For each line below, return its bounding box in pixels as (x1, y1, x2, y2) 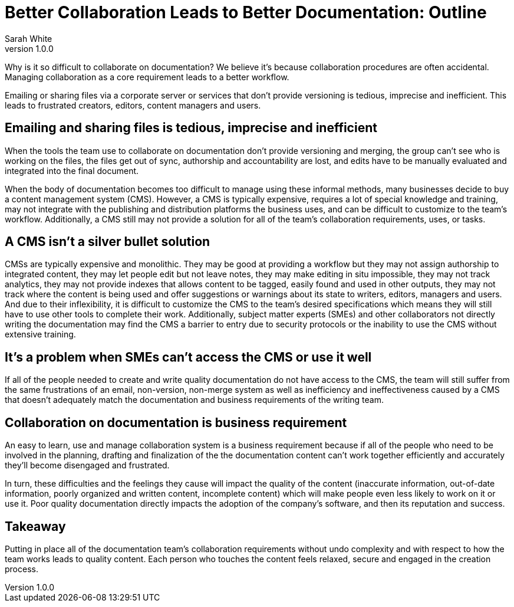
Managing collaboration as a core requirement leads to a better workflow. (5, 71, 289, 82)
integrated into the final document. (5, 165, 139, 176)
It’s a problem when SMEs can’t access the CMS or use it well (5, 349, 372, 365)
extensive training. (5, 329, 76, 340)
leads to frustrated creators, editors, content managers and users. (5, 100, 261, 110)
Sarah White (5, 33, 52, 44)
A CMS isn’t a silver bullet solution (5, 234, 210, 250)
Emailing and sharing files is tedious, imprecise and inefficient (5, 120, 377, 136)
